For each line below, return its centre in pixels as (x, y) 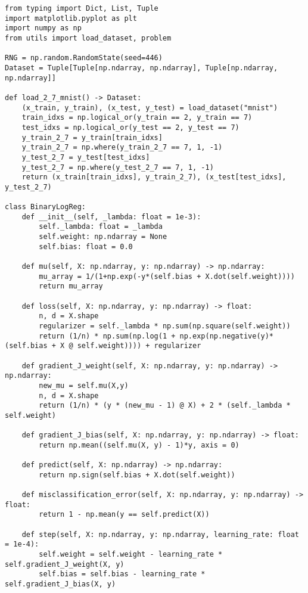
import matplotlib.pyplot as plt (71, 18)
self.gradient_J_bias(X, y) (60, 584)
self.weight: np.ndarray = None (103, 237)
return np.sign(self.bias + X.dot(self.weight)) (137, 475)
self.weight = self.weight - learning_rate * (131, 555)
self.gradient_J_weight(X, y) (65, 564)
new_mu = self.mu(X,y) (84, 385)
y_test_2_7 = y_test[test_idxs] (86, 157)
